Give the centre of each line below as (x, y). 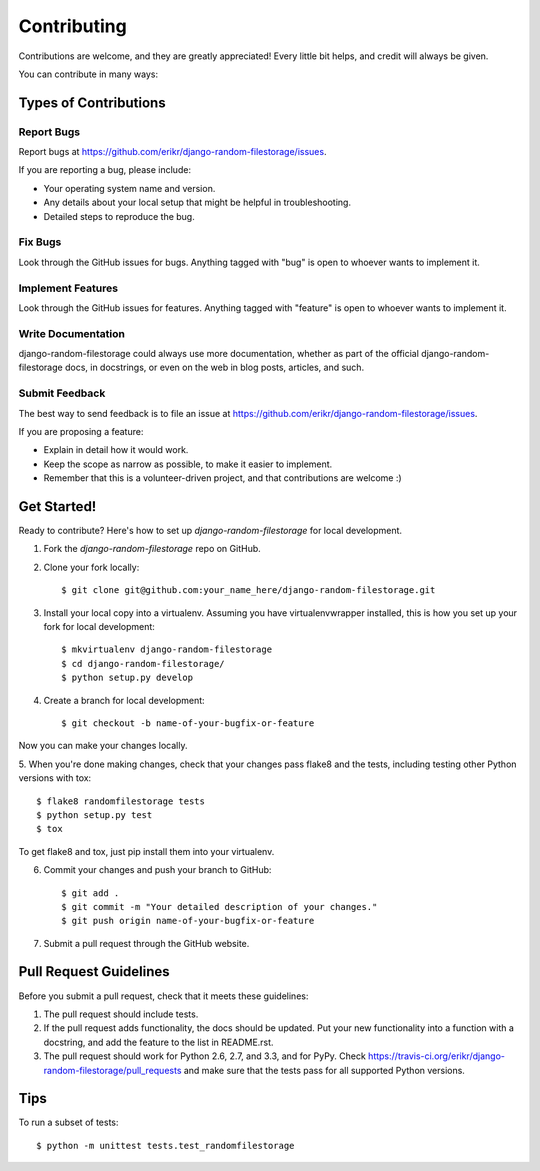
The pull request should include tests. (121, 1014)
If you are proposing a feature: (81, 431)
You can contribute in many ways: (88, 74)
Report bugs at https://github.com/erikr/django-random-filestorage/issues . (172, 152)
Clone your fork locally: (91, 567)
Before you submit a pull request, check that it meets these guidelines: (163, 996)
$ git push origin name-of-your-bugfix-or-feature (188, 921)
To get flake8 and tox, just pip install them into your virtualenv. (146, 851)
